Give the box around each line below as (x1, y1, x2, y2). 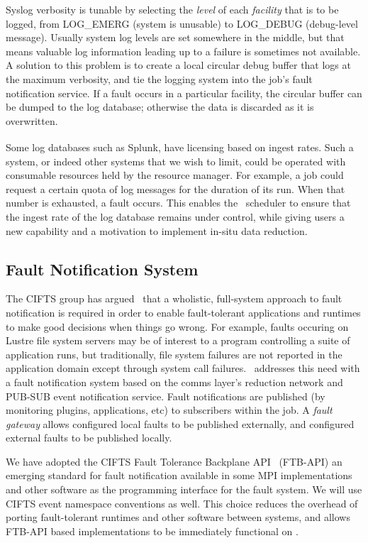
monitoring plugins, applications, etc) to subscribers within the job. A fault (6, 402, 333, 417)
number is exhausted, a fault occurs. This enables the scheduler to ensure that (6, 195, 351, 210)
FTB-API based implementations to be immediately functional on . (6, 523, 299, 538)
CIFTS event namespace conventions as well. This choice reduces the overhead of (6, 495, 358, 510)
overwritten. (6, 113, 58, 128)
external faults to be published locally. (6, 430, 172, 445)
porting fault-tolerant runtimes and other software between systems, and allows (6, 510, 350, 525)
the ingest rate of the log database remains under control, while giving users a (6, 209, 345, 224)
